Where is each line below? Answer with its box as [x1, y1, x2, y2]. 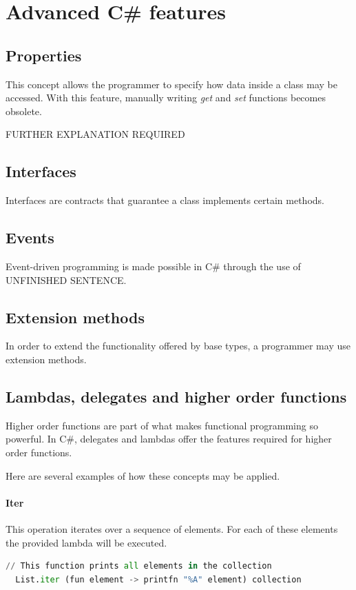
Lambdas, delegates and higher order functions [6, 385, 347, 407]
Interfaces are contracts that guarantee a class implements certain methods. [6, 193, 324, 207]
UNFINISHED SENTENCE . [6, 272, 127, 287]
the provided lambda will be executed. [6, 535, 167, 549]
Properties [6, 44, 82, 65]
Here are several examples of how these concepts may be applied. [6, 468, 280, 482]
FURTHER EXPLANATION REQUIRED [6, 127, 185, 141]
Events [6, 227, 54, 248]
